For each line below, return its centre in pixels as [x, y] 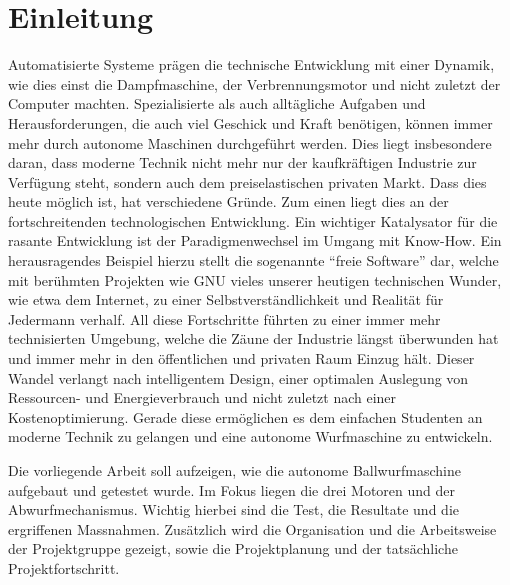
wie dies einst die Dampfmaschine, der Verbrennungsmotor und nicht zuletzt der [254, 83]
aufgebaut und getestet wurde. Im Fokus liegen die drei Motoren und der [231, 489]
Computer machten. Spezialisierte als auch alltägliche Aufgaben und [217, 103]
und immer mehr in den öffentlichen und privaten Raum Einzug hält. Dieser [241, 358]
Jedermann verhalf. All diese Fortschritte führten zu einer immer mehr [224, 318]
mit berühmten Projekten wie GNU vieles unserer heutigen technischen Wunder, [255, 279]
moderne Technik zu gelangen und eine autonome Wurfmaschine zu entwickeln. [250, 436]
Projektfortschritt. [64, 567]
